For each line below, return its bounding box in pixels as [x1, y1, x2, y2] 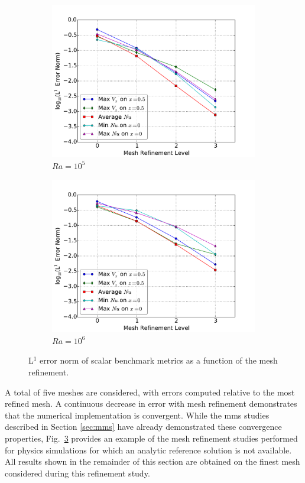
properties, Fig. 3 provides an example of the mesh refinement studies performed [5, 432, 298, 444]
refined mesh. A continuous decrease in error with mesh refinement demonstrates [5, 397, 297, 410]
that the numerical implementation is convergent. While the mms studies [5, 409, 270, 421]
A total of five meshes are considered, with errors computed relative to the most [5, 385, 295, 398]
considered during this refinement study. [5, 466, 150, 479]
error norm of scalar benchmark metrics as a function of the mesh [40, 354, 278, 367]
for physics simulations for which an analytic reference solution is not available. [5, 443, 292, 456]
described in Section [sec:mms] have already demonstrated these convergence [5, 420, 282, 433]
